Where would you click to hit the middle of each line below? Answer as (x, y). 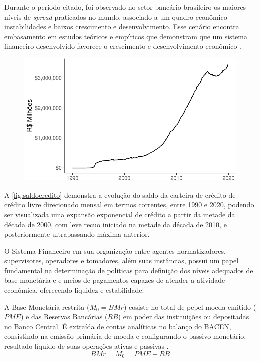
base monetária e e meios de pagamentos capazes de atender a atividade (115, 280)
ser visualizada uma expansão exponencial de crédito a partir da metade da (120, 214)
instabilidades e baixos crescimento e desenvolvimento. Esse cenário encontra (122, 26)
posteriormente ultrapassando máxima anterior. (77, 234)
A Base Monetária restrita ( (47, 307)
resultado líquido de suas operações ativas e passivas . (86, 346)
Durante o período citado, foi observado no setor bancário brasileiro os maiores (125, 7)
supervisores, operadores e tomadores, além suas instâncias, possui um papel (121, 260)
